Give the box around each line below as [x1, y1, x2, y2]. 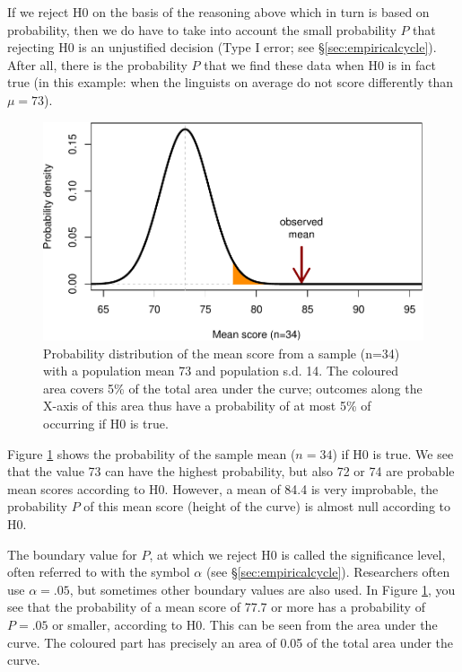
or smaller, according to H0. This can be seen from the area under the [52, 615, 438, 634]
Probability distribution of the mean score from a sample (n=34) [43, 343, 400, 362]
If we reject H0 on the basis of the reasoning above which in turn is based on [7, 3, 430, 21]
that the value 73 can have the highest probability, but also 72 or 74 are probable [7, 462, 455, 481]
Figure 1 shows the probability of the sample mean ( [7, 444, 296, 463]
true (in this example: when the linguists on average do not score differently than [7, 73, 454, 92]
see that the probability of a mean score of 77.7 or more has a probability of [7, 597, 425, 616]
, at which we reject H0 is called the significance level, [149, 544, 446, 563]
